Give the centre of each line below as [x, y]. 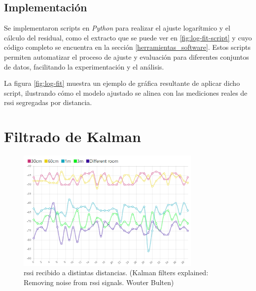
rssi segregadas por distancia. [48, 102]
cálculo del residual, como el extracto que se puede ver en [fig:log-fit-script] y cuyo [128, 37]
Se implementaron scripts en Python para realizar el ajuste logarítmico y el [117, 28]
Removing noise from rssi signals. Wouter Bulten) [99, 282]
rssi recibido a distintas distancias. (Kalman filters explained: [116, 273]
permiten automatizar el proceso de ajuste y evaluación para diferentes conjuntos [127, 56]
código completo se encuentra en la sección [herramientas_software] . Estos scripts [127, 47]
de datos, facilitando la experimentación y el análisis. [84, 66]
